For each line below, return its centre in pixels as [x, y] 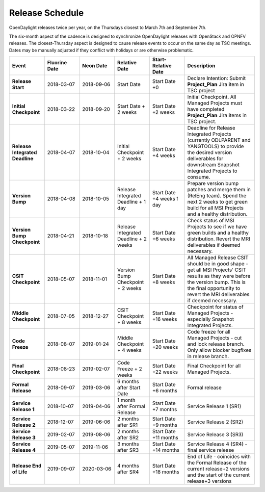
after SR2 [128, 438]
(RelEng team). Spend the [217, 196]
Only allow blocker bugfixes [219, 350]
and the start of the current [219, 475]
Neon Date [95, 66]
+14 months [166, 450]
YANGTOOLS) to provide [216, 146]
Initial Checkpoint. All [212, 97]
